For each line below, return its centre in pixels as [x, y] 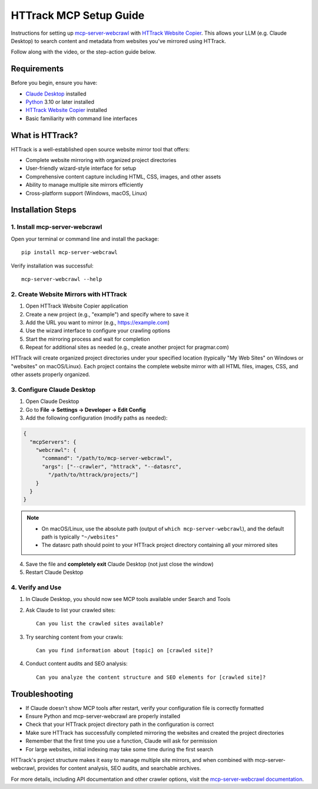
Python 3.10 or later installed [60, 102]
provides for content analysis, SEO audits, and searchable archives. [119, 768]
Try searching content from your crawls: [74, 637]
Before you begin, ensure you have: [54, 83]
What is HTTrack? [44, 135]
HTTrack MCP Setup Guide [78, 15]
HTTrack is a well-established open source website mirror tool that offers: [100, 149]
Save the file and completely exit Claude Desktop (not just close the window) [120, 564]
